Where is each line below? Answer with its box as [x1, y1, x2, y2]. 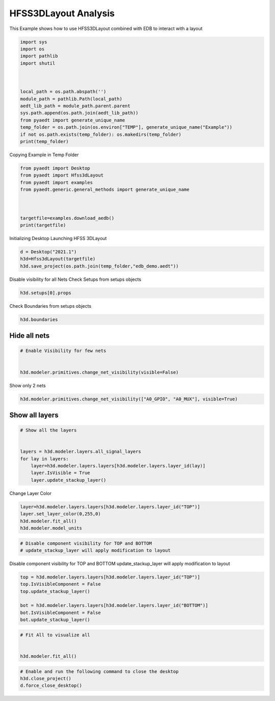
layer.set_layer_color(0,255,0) [20, 511, 101, 517]
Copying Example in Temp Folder [9, 152, 79, 158]
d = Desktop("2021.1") [20, 249, 77, 255]
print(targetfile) [20, 222, 66, 228]
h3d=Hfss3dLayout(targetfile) [20, 256, 96, 262]
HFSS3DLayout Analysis [9, 8, 115, 19]
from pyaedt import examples [20, 180, 93, 185]
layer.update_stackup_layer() [31, 477, 106, 483]
